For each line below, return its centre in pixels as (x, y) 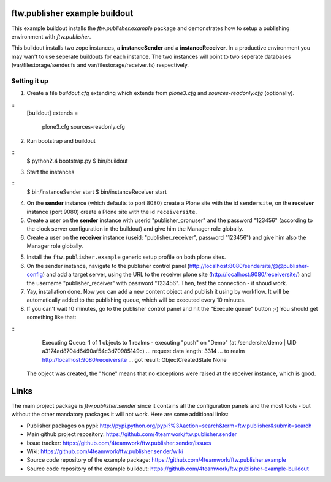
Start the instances (51, 172)
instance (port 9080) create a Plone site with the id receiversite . (112, 212)
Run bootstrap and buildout (61, 140)
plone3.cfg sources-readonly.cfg (84, 127)
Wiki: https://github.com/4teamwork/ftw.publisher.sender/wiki (105, 451)
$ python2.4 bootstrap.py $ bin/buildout (77, 161)
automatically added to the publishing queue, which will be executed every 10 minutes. (136, 300)
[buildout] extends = (52, 113)
